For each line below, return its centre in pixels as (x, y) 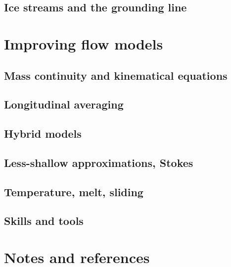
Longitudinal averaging (64, 104)
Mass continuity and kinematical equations (116, 75)
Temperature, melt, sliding (74, 191)
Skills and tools (44, 221)
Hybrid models (43, 133)
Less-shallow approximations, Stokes (99, 162)
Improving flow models (84, 43)
